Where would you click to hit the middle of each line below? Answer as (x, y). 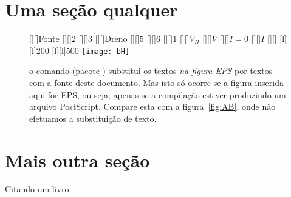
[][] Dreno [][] (117, 38)
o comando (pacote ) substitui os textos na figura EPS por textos (151, 71)
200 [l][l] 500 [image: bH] (83, 50)
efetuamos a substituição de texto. (93, 118)
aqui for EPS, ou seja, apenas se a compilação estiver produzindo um (158, 94)
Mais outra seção (77, 160)
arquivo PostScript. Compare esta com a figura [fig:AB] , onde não (152, 106)
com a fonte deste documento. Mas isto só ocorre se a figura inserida (157, 82)
